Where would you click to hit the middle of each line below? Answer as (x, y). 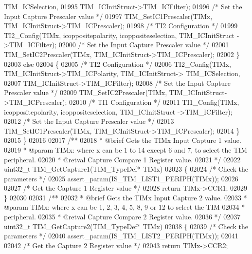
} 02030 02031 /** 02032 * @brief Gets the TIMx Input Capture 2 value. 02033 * (126, 197)
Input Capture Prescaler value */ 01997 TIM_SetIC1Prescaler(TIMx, (108, 16)
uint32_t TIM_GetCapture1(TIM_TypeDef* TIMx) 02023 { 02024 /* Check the (126, 169)
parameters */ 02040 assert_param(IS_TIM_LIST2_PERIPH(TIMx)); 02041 (121, 236)
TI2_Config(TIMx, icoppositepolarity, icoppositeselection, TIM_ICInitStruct (119, 35)
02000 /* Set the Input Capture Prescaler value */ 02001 (144, 45)
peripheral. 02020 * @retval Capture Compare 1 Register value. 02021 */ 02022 (122, 159)
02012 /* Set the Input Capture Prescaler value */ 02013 (89, 121)
